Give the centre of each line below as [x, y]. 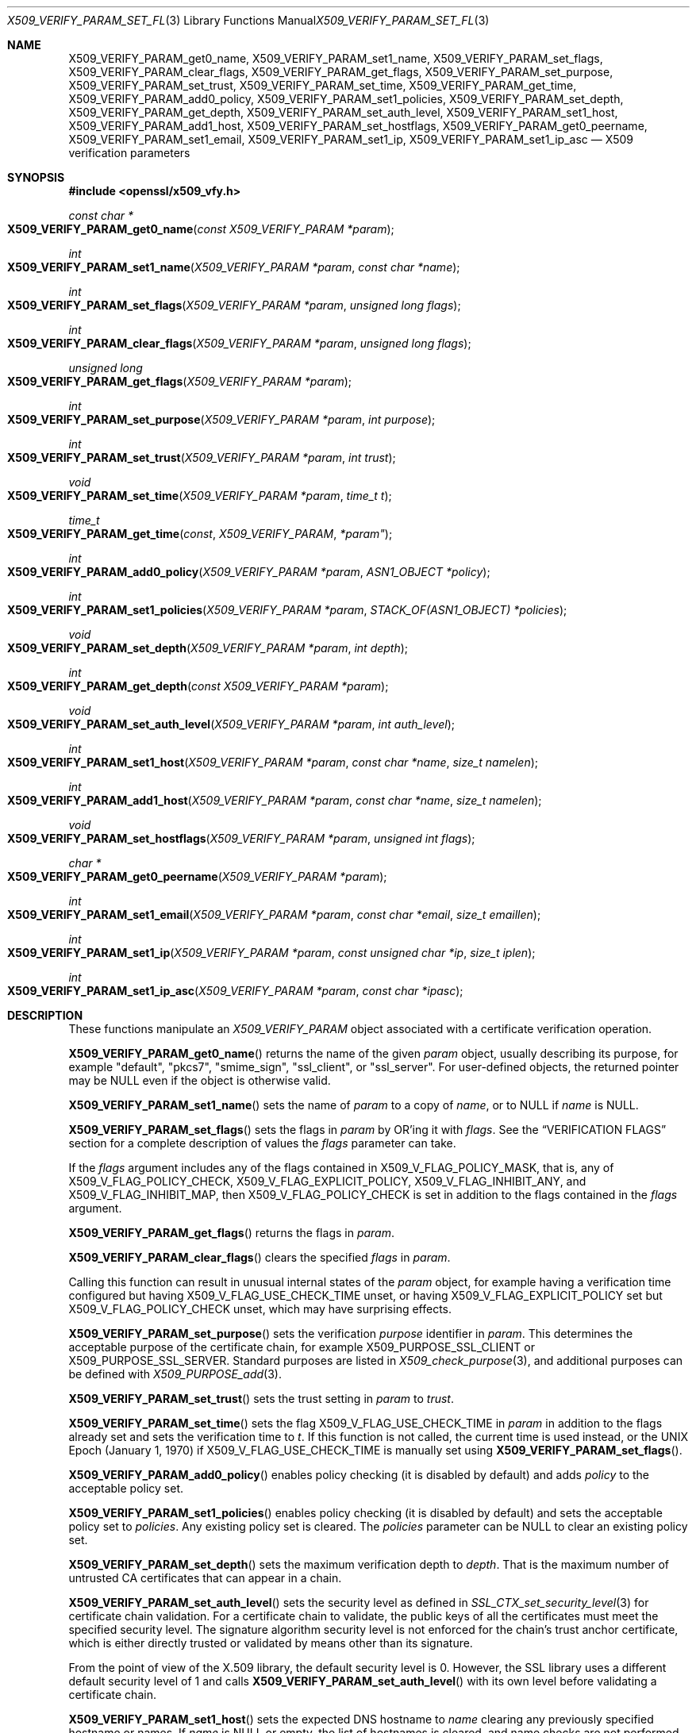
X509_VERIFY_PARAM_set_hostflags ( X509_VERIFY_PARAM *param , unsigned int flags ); [241, 838]
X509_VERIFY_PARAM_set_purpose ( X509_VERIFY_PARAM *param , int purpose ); [221, 419]
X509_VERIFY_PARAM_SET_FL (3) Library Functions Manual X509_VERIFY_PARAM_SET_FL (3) [248, 20]
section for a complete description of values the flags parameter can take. [262, 1143]
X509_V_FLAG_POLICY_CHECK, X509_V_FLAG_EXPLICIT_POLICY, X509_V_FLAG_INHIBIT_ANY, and [327, 1181]
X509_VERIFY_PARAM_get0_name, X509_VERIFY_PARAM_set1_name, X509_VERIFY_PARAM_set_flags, [336, 58]
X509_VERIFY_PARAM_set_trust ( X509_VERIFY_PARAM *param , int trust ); [202, 457]
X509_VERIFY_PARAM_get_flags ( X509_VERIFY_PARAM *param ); [180, 381]
